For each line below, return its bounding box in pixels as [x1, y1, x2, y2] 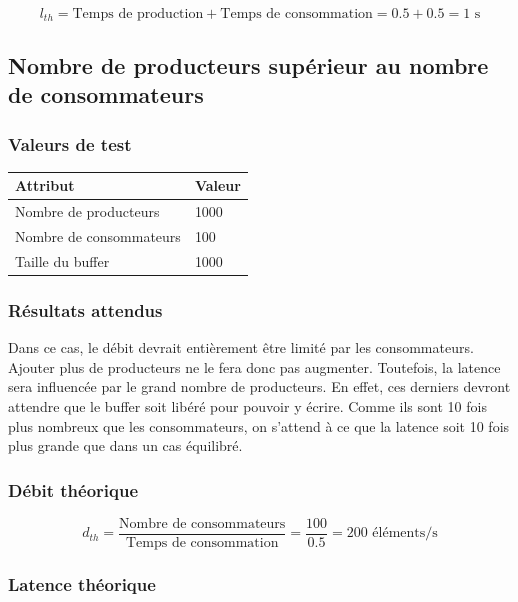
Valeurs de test [8, 131, 132, 156]
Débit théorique [8, 477, 139, 502]
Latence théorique [8, 571, 156, 596]
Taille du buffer [15, 250, 110, 271]
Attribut [15, 175, 75, 196]
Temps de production [72, 7, 204, 21]
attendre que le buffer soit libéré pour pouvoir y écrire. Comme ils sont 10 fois [8, 395, 487, 416]
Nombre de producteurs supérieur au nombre [8, 49, 489, 80]
